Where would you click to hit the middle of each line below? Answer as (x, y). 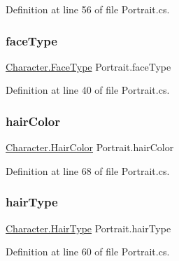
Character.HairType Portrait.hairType (88, 228)
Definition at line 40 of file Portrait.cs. (88, 90)
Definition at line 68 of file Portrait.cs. (88, 170)
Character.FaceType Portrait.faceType (88, 66)
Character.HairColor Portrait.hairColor (90, 147)
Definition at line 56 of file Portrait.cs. (88, 9)
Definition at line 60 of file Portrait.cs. (88, 252)
